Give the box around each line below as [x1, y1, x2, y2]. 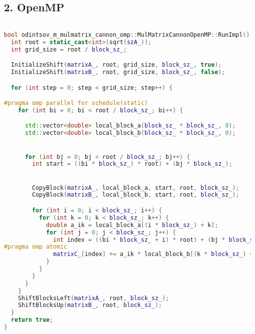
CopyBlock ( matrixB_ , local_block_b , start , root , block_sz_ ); [32, 191, 239, 199]
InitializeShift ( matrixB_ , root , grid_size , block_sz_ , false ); [11, 69, 226, 76]
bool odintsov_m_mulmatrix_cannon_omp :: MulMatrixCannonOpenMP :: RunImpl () [4, 31, 250, 38]
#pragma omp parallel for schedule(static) [4, 100, 148, 107]
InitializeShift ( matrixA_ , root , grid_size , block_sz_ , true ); [11, 61, 222, 69]
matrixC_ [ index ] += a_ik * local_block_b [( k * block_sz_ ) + [53, 251, 254, 258]
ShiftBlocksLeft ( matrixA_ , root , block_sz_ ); [18, 294, 169, 302]
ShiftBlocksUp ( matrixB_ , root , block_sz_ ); [18, 302, 162, 309]
